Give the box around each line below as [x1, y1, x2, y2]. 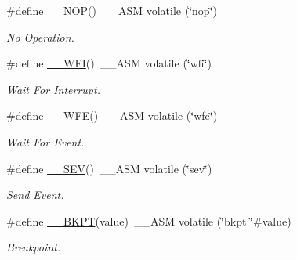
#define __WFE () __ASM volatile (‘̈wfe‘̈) [6, 107, 218, 124]
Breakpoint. [6, 239, 61, 255]
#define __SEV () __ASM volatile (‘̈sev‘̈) [6, 160, 212, 176]
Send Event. [6, 186, 64, 203]
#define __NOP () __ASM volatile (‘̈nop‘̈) [6, 2, 217, 18]
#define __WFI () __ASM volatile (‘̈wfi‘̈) [6, 55, 212, 71]
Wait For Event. [6, 133, 85, 150]
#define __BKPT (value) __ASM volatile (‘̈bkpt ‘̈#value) [6, 212, 292, 229]
